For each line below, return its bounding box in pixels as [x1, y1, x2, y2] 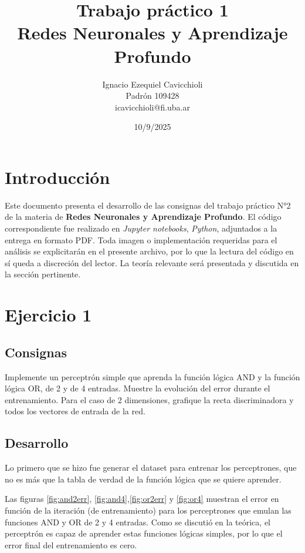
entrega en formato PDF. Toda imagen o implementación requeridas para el [5, 233, 277, 246]
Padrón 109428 [126, 89, 179, 102]
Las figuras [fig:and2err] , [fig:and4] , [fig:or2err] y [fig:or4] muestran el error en [5, 492, 279, 505]
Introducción [5, 165, 110, 189]
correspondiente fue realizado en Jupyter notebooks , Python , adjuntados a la [5, 222, 277, 234]
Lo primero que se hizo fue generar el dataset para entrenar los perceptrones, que [5, 461, 297, 474]
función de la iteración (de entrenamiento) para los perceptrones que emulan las [5, 504, 292, 516]
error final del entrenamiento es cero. [5, 538, 137, 551]
